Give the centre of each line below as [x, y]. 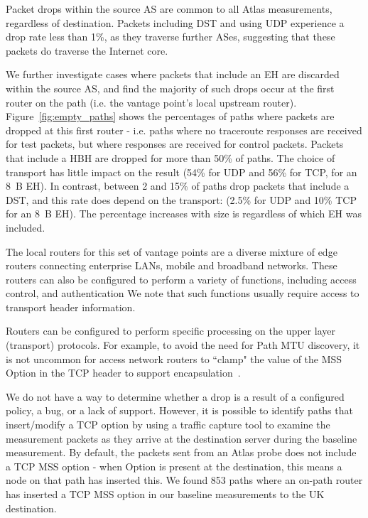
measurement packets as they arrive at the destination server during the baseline [182, 438]
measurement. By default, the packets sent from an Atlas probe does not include [181, 452]
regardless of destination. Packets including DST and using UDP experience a [175, 22]
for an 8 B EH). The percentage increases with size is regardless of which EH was [184, 214]
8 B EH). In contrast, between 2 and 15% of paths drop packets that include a [178, 186]
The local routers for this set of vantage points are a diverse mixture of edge [172, 251]
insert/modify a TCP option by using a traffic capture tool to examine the [168, 425]
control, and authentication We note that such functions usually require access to [183, 293]
